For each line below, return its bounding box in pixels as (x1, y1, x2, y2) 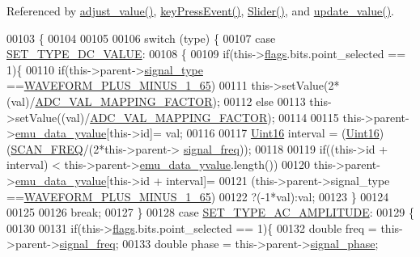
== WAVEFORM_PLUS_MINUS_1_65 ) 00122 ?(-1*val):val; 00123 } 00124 (6, 187, 389, 204)
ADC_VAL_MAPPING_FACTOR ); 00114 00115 (90, 108, 339, 125)
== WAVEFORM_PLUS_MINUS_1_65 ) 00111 (6, 77, 248, 94)
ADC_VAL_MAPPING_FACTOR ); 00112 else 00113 (35, 92, 306, 109)
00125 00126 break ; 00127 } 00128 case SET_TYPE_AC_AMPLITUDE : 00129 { (6, 204, 414, 221)
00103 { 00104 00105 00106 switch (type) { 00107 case (6, 29, 276, 46)
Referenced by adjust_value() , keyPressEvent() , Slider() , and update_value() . (6, 2, 395, 19)
